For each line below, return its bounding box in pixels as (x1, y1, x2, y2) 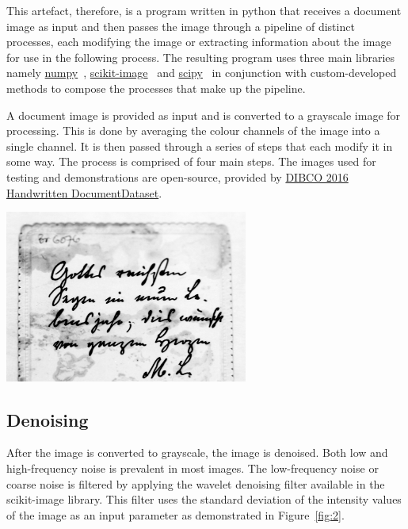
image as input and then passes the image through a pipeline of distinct (6, 17, 355, 34)
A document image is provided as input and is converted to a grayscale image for (6, 106, 401, 123)
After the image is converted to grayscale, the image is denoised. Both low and (6, 444, 388, 461)
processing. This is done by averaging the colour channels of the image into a (6, 122, 380, 139)
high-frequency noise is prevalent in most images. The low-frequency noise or (6, 459, 379, 476)
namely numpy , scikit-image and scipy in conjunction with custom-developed (6, 64, 397, 81)
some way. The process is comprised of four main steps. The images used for (6, 153, 376, 170)
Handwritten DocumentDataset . (6, 184, 162, 201)
